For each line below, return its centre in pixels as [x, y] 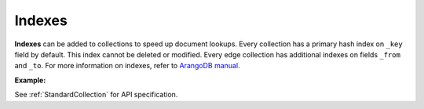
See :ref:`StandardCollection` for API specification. [96, 95]
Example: [30, 80]
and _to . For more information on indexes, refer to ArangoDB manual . [127, 66]
